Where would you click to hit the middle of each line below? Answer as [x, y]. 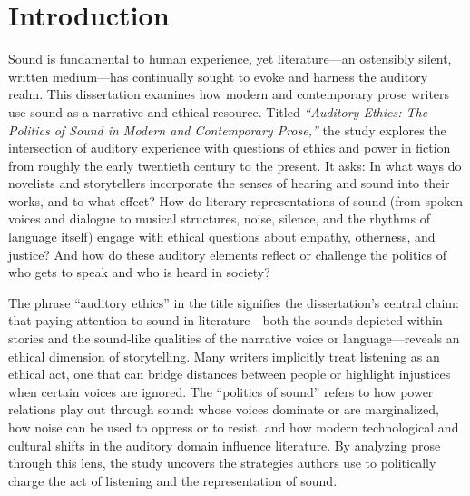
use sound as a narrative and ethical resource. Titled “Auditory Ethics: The [218, 111]
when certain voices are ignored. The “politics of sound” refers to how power [221, 391]
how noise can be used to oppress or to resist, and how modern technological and [234, 427]
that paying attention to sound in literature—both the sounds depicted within [225, 320]
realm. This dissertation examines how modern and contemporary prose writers [229, 94]
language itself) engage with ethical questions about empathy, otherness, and [222, 237]
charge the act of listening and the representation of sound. [173, 480]
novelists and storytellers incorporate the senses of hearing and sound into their [229, 183]
